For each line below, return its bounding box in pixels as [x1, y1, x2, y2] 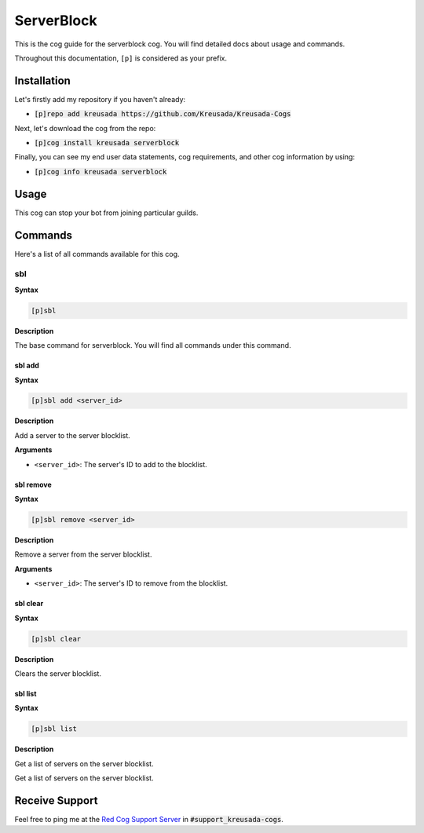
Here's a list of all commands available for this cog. [14, 249, 180, 258]
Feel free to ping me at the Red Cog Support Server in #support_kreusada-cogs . [14, 814, 284, 824]
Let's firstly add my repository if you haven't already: [14, 94, 186, 104]
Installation [14, 74, 71, 87]
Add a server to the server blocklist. [14, 430, 131, 440]
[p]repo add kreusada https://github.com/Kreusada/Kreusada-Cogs [34, 110, 291, 119]
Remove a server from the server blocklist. [14, 550, 152, 559]
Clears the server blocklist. [14, 668, 102, 678]
